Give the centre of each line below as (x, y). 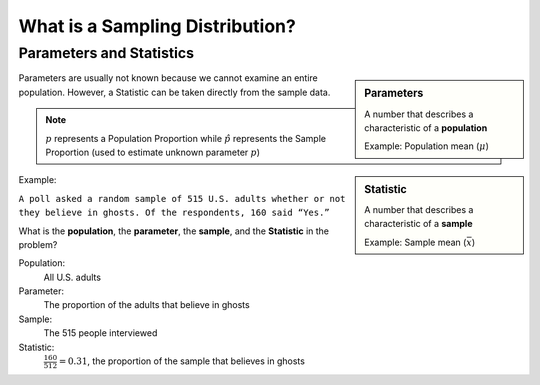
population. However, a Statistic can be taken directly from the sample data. (174, 92)
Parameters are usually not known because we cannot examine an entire (168, 78)
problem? (38, 244)
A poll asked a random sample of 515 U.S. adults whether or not (182, 198)
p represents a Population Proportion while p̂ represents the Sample (186, 138)
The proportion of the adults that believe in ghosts (146, 305)
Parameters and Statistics (106, 53)
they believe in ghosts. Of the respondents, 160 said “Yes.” (174, 213)
